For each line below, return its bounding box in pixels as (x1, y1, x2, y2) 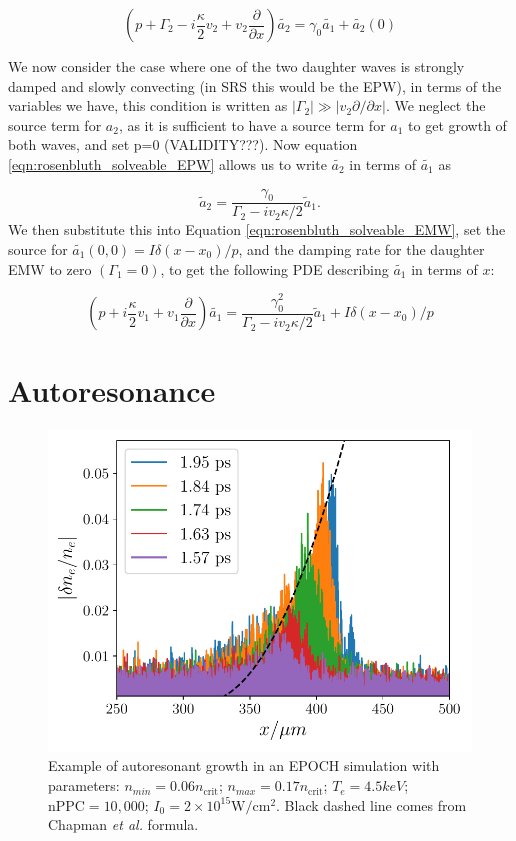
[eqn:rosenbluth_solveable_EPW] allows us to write (8, 153, 327, 174)
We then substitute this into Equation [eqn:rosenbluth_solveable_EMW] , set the (8, 219, 506, 240)
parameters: (48, 775, 120, 796)
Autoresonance (8, 369, 216, 410)
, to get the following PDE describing (160, 258, 389, 279)
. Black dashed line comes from (276, 794, 467, 815)
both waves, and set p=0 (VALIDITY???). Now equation (8, 134, 358, 155)
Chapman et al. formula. (48, 814, 199, 835)
